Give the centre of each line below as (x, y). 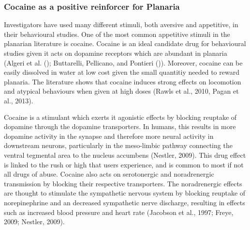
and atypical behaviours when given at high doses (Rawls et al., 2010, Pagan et (121, 91)
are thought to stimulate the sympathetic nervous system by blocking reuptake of (125, 193)
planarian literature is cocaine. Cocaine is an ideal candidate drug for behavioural (125, 43)
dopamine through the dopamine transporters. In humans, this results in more (120, 126)
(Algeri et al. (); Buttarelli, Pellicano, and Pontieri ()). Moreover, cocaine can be (123, 62)
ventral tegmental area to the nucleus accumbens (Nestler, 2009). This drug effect (125, 155)
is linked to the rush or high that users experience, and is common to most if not (124, 164)
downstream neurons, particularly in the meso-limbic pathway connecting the (118, 145)
